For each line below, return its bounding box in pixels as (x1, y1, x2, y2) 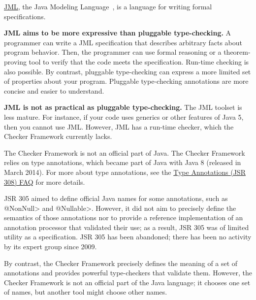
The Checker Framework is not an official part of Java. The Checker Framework (4, 147, 245, 158)
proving (4, 56, 27, 67)
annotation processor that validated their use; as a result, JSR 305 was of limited (4, 222, 249, 232)
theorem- (224, 47, 251, 57)
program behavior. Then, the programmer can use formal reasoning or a (4, 47, 222, 57)
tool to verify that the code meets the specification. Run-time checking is (29, 56, 249, 67)
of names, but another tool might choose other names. (4, 287, 167, 297)
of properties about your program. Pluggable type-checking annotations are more (4, 76, 249, 86)
